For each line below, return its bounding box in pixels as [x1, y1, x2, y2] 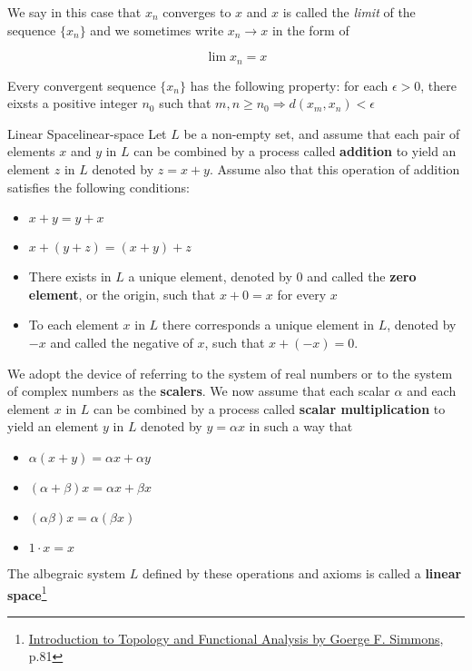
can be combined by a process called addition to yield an [133, 142, 457, 161]
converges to [162, 3, 231, 21]
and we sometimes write [90, 20, 224, 39]
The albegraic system [7, 563, 126, 582]
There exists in [28, 267, 112, 286]
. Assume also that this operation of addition [209, 160, 460, 179]
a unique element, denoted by [128, 267, 292, 286]
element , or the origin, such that [28, 284, 216, 303]
